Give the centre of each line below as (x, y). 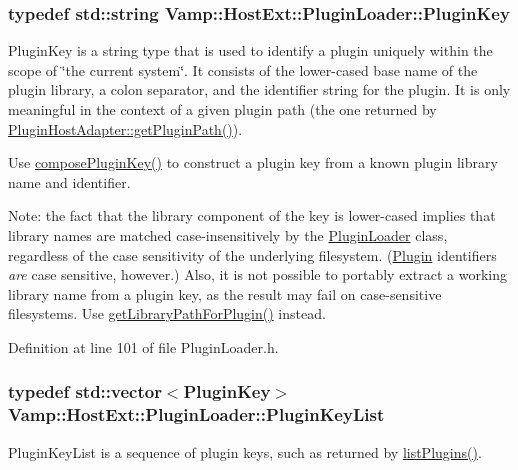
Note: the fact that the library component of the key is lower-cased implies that (252, 215)
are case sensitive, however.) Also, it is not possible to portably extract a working (257, 274)
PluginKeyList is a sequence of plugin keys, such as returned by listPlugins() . (245, 451)
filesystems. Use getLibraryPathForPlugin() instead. (167, 313)
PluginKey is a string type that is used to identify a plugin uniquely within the (250, 50)
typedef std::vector (85, 391)
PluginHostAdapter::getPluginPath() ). (125, 128)
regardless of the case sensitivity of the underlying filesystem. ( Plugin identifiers (252, 254)
